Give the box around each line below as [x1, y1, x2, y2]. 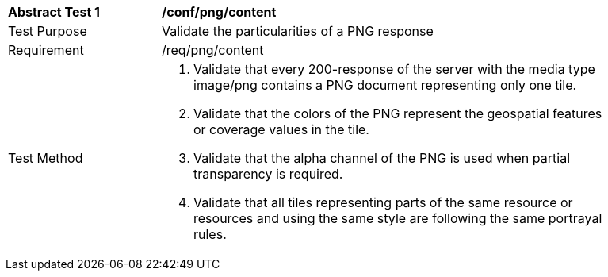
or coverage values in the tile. [193, 121, 369, 137]
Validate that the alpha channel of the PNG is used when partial [193, 150, 570, 166]
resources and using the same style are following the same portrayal [193, 210, 602, 226]
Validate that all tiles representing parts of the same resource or [193, 194, 573, 210]
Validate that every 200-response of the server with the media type [193, 61, 595, 77]
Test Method [8, 150, 83, 166]
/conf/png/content [162, 4, 277, 20]
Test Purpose [8, 23, 87, 39]
